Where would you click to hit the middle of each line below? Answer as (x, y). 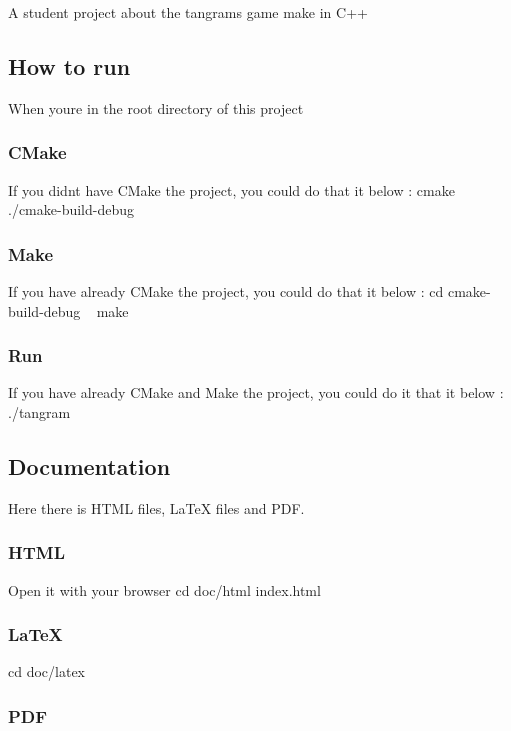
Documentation (89, 466)
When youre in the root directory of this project (156, 107)
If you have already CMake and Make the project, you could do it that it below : (256, 392)
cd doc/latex (46, 671)
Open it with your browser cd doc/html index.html (164, 589)
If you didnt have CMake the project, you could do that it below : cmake (231, 189)
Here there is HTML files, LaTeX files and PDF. (156, 507)
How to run (69, 65)
